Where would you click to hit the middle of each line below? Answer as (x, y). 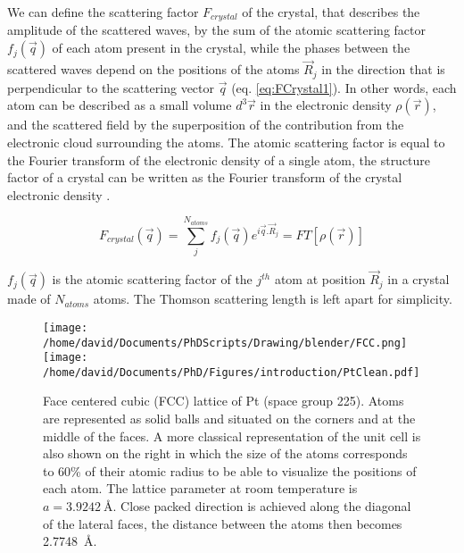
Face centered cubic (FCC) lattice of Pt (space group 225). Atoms (224, 401)
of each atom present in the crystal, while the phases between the (231, 48)
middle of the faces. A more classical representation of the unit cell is (232, 436)
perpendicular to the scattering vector (111, 87)
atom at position (320, 279)
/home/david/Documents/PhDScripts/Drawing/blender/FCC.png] (225, 343)
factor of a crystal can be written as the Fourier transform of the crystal (205, 177)
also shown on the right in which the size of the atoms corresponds (225, 453)
